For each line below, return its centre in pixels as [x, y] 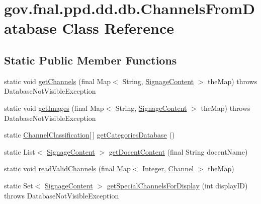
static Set [19, 185]
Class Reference [118, 28]
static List [20, 151]
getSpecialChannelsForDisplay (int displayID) [177, 185]
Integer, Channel [168, 168]
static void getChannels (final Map [58, 81]
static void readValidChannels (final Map [67, 168]
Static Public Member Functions [91, 60]
